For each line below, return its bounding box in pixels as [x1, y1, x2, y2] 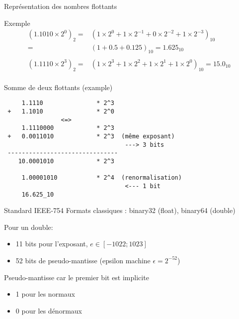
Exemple [4, 17, 30, 28]
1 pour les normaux [15, 289, 75, 299]
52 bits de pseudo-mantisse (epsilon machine [15, 255, 151, 265]
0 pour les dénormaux [15, 305, 82, 316]
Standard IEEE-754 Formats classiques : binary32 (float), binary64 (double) [4, 205, 236, 215]
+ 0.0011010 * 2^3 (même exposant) [7, 132, 175, 140]
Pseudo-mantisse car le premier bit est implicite [4, 272, 149, 282]
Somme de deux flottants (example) [4, 82, 113, 92]
